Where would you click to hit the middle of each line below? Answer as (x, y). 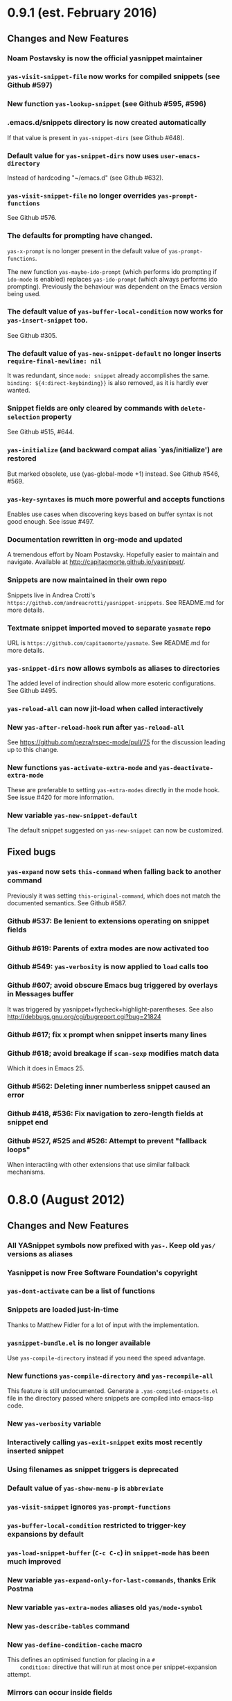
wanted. (19, 391)
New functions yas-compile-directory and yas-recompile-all (110, 1376)
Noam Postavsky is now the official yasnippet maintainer (105, 58)
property (57, 417)
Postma (20, 1589)
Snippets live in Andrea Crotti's (51, 595)
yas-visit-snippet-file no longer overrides (82, 196)
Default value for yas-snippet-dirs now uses (83, 155)
